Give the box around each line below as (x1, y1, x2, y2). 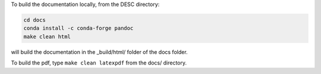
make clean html (23, 33, 71, 40)
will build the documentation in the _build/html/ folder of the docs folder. (11, 48, 188, 56)
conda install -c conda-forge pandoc (23, 25, 134, 32)
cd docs (23, 17, 46, 23)
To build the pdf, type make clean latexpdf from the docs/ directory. (11, 59, 187, 66)
